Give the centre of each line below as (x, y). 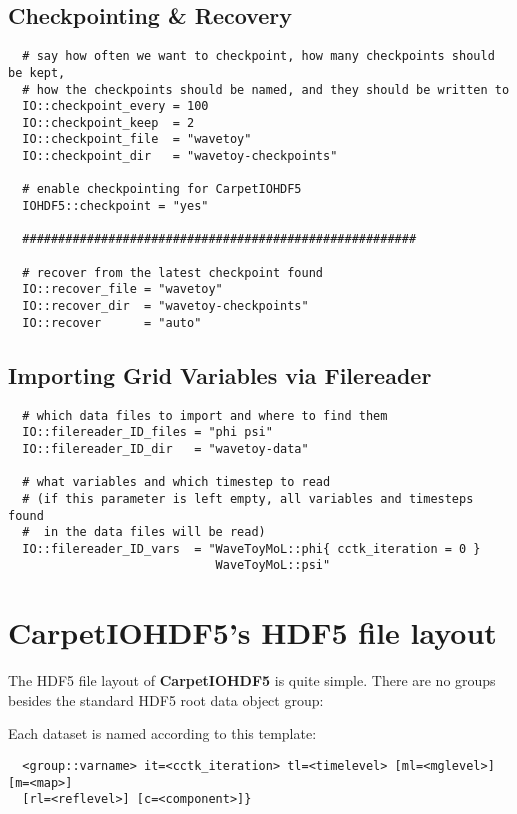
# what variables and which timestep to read (176, 482)
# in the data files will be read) (144, 532)
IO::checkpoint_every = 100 (115, 106)
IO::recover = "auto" (112, 322)
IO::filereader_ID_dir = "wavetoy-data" (165, 448)
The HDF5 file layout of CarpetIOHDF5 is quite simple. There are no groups (252, 680)
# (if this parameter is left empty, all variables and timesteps (248, 498)
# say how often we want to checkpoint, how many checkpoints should (258, 56)
